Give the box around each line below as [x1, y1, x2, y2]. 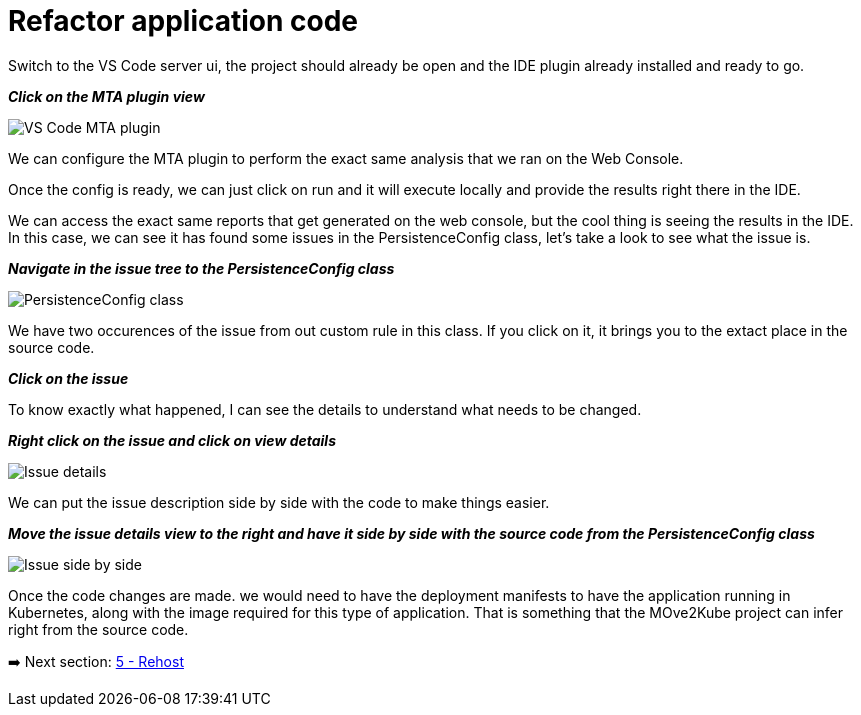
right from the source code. [8, 620, 189, 638]
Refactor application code [8, 4, 359, 38]
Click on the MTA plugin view [8, 87, 205, 105]
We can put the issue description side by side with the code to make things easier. [8, 493, 550, 511]
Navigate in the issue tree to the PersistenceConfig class [8, 259, 395, 277]
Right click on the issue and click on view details [8, 431, 336, 449]
